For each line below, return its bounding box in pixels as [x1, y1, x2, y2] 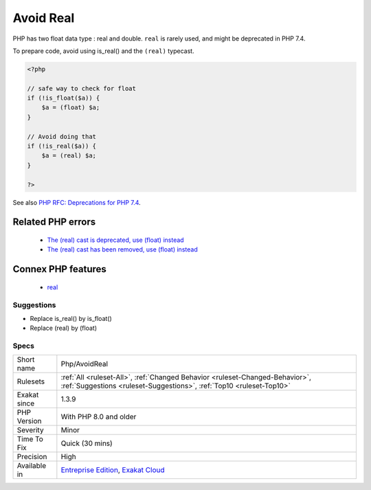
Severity [16, 425, 44, 435]
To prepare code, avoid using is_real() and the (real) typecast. [12, 47, 195, 55]
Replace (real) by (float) [30, 324, 98, 333]
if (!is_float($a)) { [27, 94, 100, 102]
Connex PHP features [12, 263, 106, 275]
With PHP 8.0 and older [60, 412, 137, 422]
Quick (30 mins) [60, 438, 113, 448]
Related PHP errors [12, 216, 96, 228]
